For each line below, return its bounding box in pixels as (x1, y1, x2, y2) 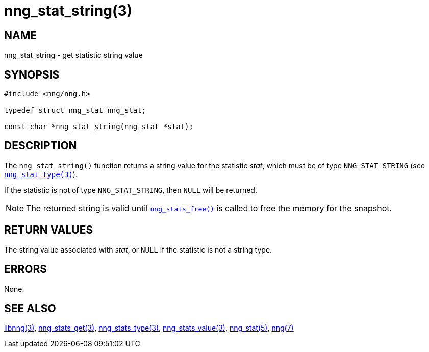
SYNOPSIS (4, 68, 60, 81)
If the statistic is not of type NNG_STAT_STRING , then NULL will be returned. (4, 185, 257, 194)
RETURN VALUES (4, 223, 93, 237)
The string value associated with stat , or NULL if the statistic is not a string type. (4, 245, 272, 254)
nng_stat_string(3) (4, 2, 133, 19)
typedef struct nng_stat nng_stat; (4, 106, 146, 115)
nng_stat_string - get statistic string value (4, 51, 143, 60)
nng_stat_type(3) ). (4, 169, 78, 179)
